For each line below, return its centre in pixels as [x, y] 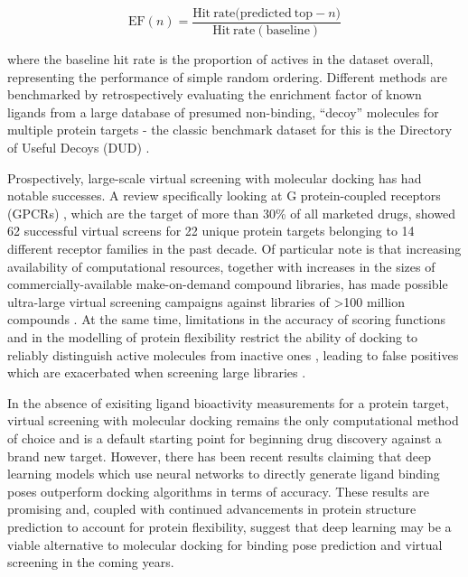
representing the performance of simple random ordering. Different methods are [227, 76]
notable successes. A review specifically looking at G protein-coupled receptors [224, 195]
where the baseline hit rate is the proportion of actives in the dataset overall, [220, 59]
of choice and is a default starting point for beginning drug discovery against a [225, 437]
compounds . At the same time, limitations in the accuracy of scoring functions [227, 319]
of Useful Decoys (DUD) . [79, 148]
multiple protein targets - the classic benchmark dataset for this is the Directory [230, 130]
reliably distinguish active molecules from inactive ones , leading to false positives [233, 354]
